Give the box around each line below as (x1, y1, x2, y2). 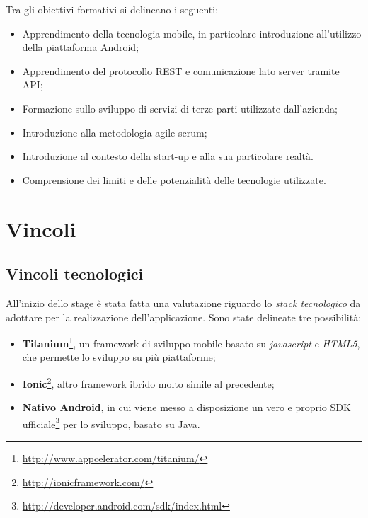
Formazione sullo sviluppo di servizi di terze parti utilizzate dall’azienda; (22, 100, 338, 115)
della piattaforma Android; (22, 40, 139, 54)
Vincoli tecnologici (6, 263, 144, 284)
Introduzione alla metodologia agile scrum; (22, 125, 207, 139)
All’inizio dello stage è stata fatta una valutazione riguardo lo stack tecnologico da (6, 295, 361, 310)
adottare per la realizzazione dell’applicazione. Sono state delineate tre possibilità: (6, 309, 362, 324)
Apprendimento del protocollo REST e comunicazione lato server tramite (22, 63, 340, 78)
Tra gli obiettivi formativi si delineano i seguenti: (6, 2, 219, 16)
